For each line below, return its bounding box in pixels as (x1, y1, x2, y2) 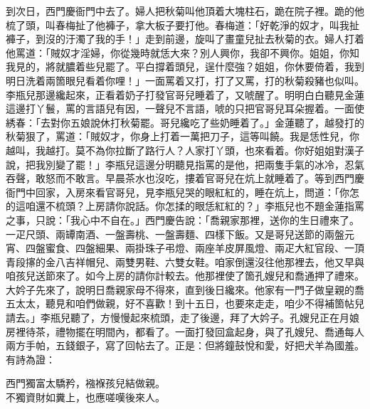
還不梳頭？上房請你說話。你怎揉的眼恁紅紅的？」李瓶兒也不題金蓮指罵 (35, 198, 364, 213)
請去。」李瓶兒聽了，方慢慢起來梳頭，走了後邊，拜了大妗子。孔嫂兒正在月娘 (6, 310, 359, 325)
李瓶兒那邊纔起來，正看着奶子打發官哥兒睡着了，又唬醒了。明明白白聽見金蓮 (6, 87, 364, 102)
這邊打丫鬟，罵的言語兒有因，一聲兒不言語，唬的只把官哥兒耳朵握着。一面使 (6, 101, 364, 116)
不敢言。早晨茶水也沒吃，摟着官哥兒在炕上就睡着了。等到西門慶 (65, 171, 364, 186)
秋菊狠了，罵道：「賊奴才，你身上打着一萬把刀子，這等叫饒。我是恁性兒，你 (6, 129, 359, 144)
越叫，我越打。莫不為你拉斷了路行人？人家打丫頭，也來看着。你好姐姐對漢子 (6, 142, 364, 157)
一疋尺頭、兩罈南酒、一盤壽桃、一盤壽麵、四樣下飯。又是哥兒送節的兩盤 (6, 226, 344, 241)
